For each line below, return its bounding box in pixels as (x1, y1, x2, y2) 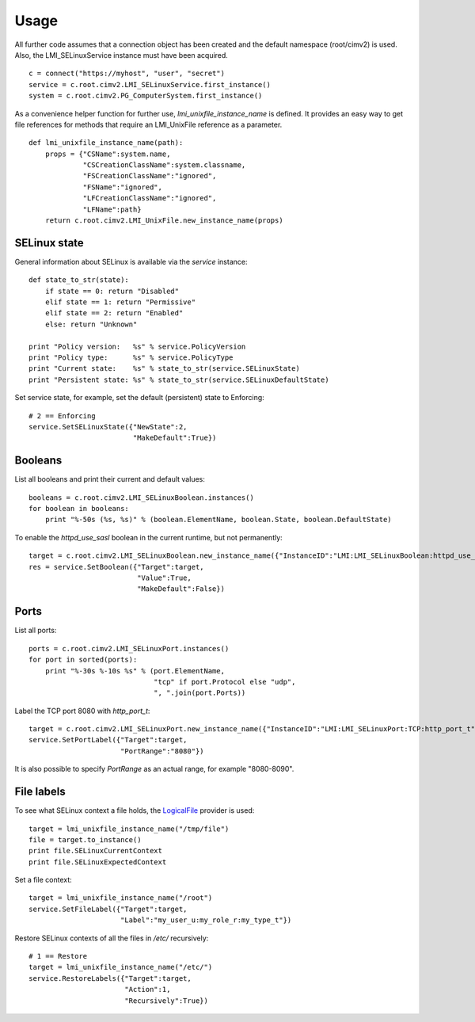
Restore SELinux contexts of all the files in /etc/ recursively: (14, 933, 209, 943)
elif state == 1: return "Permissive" (44, 298, 196, 307)
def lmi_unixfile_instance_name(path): (28, 139, 184, 147)
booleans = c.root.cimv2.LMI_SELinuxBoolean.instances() (28, 493, 255, 502)
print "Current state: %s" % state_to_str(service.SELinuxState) (28, 364, 300, 373)
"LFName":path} (82, 204, 142, 214)
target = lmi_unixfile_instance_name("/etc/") (28, 963, 213, 972)
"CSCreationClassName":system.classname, (82, 161, 246, 170)
